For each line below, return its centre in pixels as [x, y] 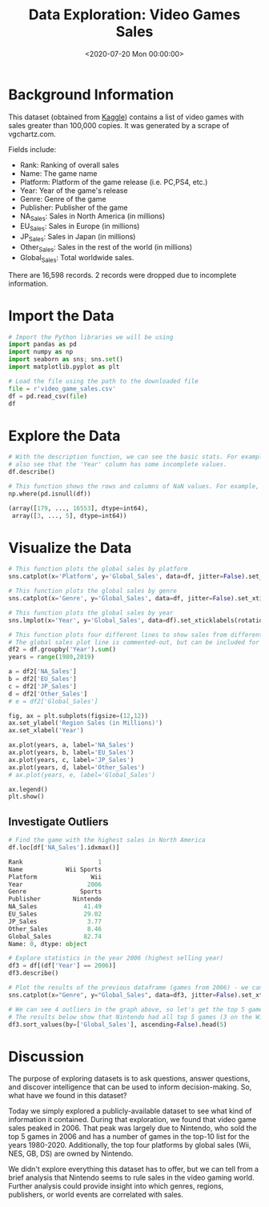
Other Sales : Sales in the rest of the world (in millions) [106, 248]
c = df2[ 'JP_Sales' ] [43, 686]
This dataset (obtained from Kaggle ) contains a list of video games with [126, 117]
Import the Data [61, 316]
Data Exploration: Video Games [134, 15]
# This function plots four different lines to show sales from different [136, 635]
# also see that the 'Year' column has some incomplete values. [118, 465]
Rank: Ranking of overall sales [69, 165]
